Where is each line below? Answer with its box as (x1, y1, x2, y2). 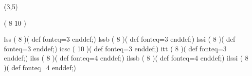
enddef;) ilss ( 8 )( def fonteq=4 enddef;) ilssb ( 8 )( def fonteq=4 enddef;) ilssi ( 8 (4, 53, 249, 63)
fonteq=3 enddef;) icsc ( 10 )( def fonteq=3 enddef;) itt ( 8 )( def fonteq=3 (4, 43, 227, 53)
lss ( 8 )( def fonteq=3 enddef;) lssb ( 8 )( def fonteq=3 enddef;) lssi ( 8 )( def (4, 34, 235, 44)
